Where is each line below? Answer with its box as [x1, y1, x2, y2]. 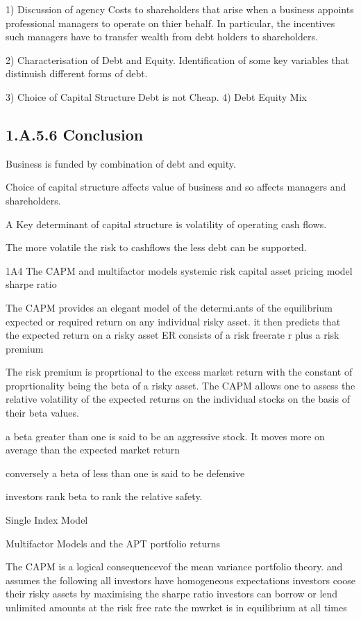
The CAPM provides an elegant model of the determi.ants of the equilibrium [6, 300, 333, 314]
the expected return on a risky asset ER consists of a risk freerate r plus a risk [6, 328, 339, 342]
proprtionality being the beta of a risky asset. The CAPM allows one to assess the [6, 378, 355, 392]
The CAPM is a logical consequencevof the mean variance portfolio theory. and [6, 559, 343, 574]
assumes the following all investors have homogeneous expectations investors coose [6, 572, 355, 587]
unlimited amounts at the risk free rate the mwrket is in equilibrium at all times [6, 600, 347, 615]
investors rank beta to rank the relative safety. [6, 489, 203, 504]
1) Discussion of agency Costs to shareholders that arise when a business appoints [6, 2, 354, 16]
